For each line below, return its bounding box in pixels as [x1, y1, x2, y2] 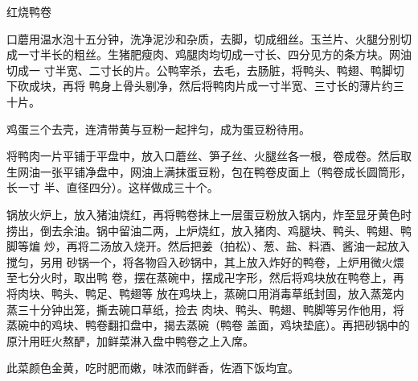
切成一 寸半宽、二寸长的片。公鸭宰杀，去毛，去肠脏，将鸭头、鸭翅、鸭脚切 [6, 61, 404, 78]
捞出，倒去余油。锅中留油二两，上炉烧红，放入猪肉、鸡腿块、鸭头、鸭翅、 [6, 222, 400, 238]
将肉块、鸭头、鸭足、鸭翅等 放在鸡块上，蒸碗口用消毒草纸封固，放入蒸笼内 [6, 284, 404, 301]
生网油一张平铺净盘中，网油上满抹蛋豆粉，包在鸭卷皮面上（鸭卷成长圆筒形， [6, 163, 412, 180]
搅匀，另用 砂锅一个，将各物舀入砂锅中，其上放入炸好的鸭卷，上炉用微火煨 [6, 253, 404, 270]
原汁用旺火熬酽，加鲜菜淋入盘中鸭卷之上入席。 [6, 332, 254, 349]
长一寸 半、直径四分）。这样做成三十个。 [6, 179, 219, 196]
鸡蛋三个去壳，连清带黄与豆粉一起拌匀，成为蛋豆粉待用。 [6, 120, 310, 137]
